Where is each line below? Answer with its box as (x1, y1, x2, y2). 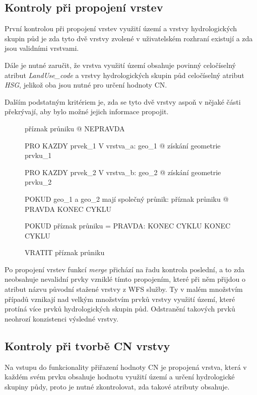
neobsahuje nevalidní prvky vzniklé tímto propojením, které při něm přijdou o (5, 274, 245, 284)
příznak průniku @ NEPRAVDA (25, 123, 125, 133)
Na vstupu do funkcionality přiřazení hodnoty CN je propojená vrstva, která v (5, 361, 247, 372)
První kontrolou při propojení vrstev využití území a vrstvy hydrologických (5, 23, 237, 34)
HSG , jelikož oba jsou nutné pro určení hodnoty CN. (5, 80, 167, 90)
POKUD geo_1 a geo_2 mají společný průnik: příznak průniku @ (25, 193, 229, 204)
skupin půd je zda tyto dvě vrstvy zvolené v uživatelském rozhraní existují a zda (5, 33, 253, 43)
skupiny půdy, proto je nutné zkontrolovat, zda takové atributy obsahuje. (5, 381, 230, 391)
